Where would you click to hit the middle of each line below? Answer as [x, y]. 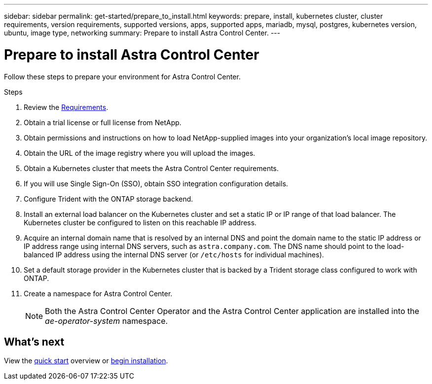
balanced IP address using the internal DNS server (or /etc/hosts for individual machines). [174, 254]
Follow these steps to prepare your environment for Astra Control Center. [122, 76]
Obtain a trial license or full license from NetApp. [103, 122]
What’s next [34, 342]
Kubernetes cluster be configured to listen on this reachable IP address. [140, 222]
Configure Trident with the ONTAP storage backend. [108, 199]
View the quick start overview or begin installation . [86, 361]
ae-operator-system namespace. [107, 321]
